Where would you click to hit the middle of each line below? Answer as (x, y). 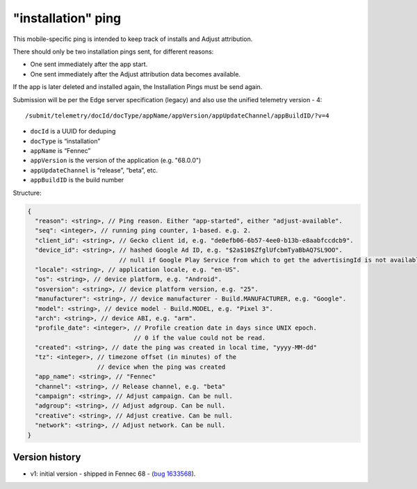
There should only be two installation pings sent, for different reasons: (113, 51)
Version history (47, 457)
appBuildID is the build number (77, 180)
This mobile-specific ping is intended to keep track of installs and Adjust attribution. (133, 39)
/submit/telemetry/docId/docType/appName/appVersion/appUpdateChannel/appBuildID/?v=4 (177, 115)
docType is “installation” (65, 141)
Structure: (27, 193)
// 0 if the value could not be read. (200, 338)
